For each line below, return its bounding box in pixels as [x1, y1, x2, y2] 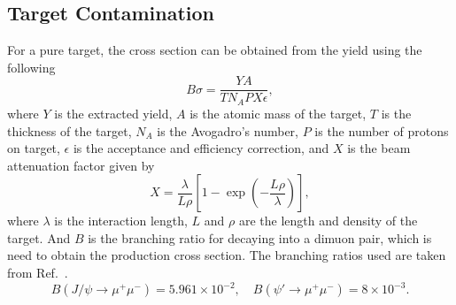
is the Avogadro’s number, [157, 121, 298, 140]
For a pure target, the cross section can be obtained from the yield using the [7, 41, 422, 59]
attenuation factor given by [7, 156, 155, 174]
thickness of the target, [7, 121, 132, 140]
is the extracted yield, [54, 103, 173, 122]
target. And [7, 228, 71, 247]
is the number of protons [314, 121, 449, 140]
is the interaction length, [54, 211, 188, 230]
